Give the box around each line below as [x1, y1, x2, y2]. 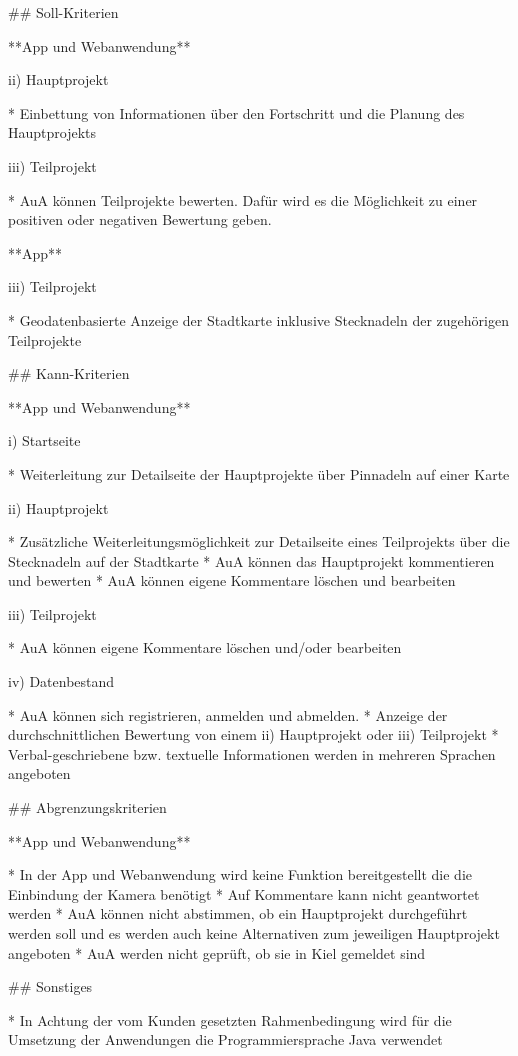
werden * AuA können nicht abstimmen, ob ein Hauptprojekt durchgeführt [8, 903, 468, 924]
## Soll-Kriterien [8, 2, 119, 22]
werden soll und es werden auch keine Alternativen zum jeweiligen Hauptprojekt [8, 923, 500, 943]
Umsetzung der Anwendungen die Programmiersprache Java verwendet [8, 1029, 443, 1050]
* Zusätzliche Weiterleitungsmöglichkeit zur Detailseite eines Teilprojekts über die [8, 531, 510, 552]
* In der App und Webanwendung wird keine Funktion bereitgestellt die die [8, 864, 473, 885]
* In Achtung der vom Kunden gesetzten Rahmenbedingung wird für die [8, 1009, 452, 1030]
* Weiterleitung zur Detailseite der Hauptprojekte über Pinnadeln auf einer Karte [8, 463, 510, 484]
